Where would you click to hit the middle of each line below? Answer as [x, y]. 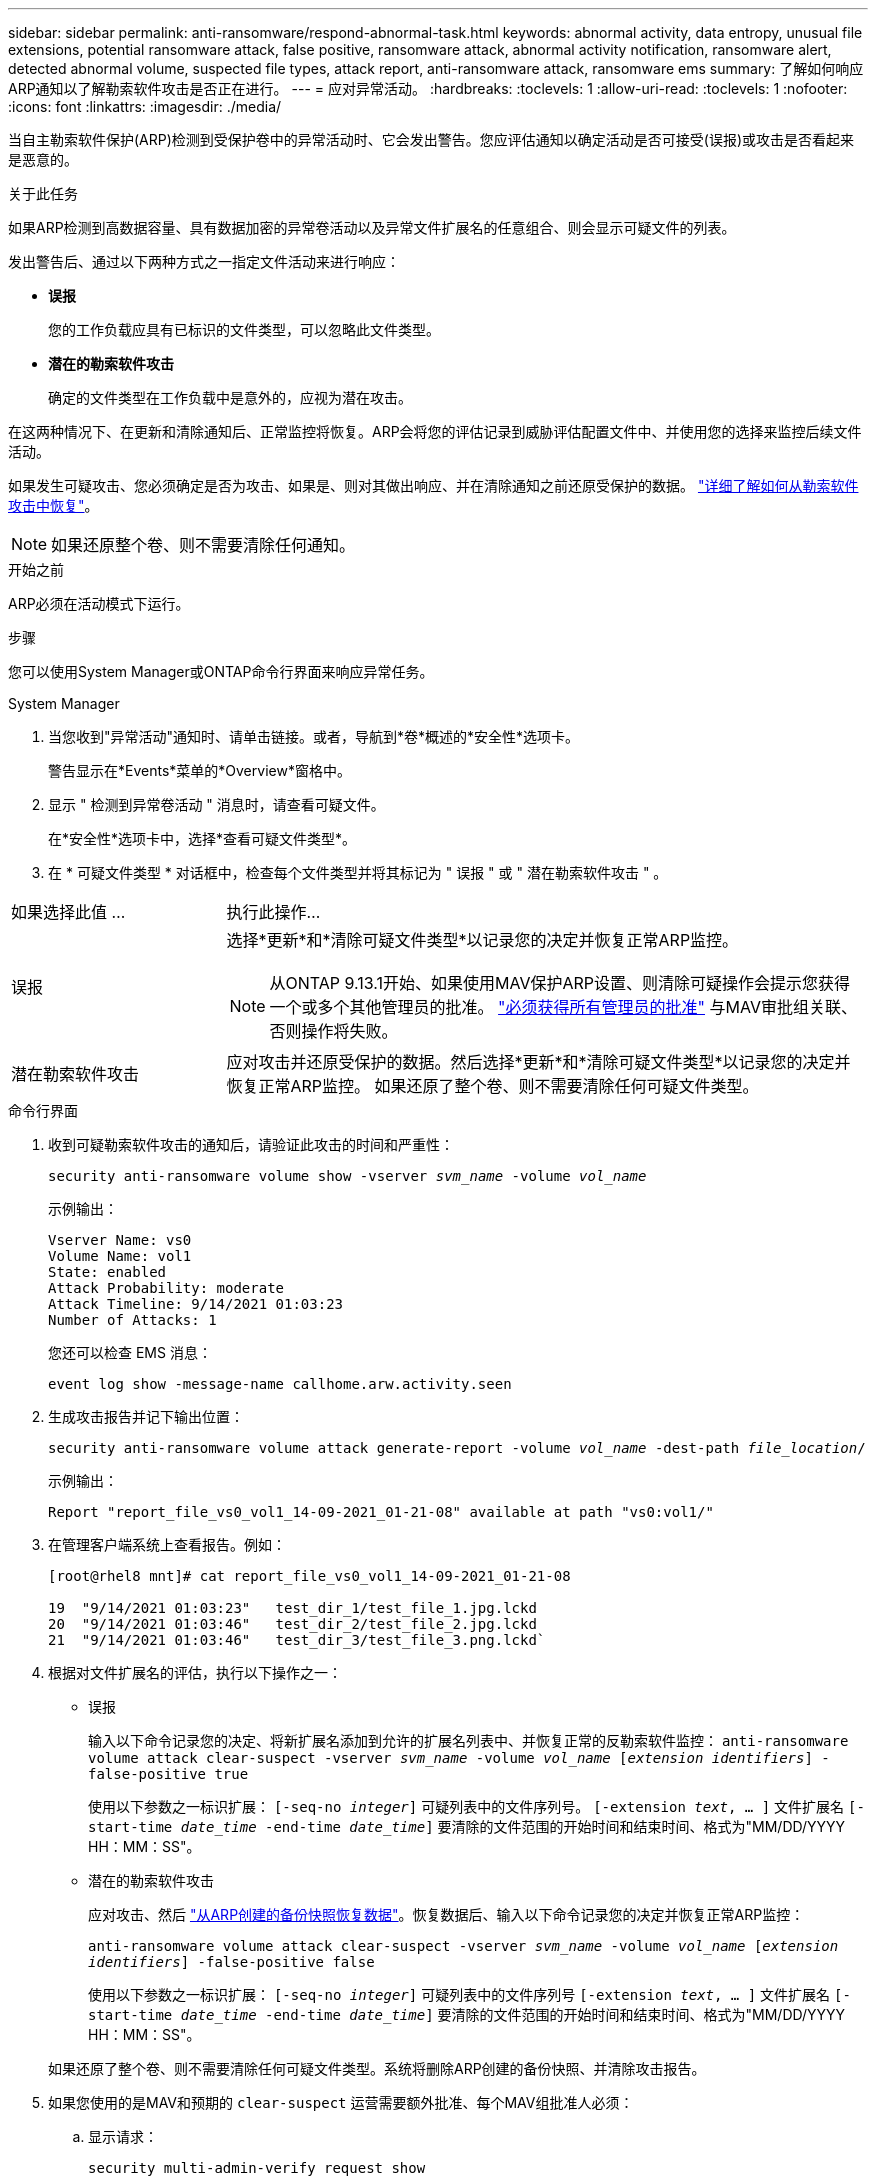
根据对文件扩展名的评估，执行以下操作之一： [195, 1672]
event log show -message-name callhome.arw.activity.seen [280, 1384]
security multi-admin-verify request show [257, 2168]
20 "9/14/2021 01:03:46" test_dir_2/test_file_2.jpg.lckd [292, 1624]
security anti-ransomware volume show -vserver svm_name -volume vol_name [347, 1176]
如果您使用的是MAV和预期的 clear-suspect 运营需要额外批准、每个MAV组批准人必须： [341, 2102]
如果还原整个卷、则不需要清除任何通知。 [203, 545]
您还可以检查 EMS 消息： [130, 1352]
